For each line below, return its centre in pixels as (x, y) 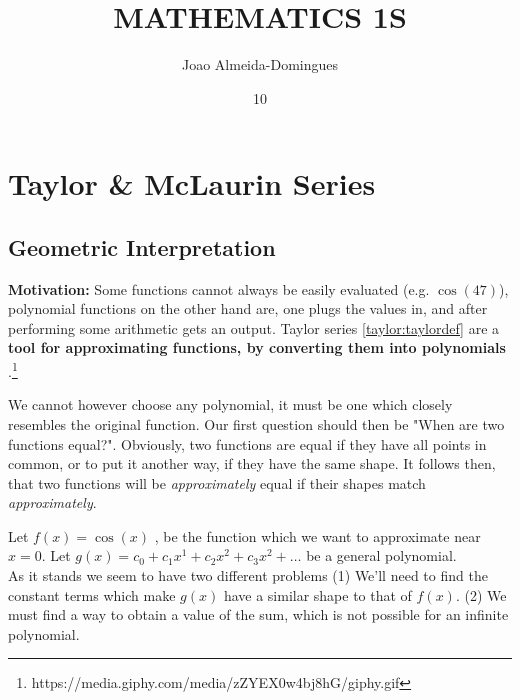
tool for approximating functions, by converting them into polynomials (257, 347)
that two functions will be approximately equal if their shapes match (217, 482)
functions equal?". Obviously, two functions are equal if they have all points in (247, 443)
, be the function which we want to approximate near (317, 535)
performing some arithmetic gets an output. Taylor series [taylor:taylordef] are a (254, 327)
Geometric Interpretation (142, 246)
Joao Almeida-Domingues (259, 64)
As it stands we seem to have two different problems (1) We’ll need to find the (248, 575)
